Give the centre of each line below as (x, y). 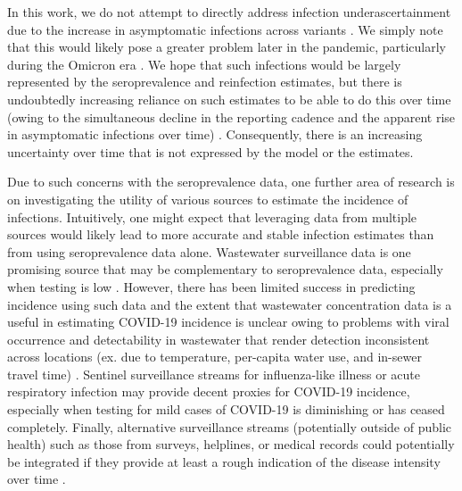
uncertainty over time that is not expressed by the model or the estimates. (210, 151)
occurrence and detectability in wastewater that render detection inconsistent (219, 339)
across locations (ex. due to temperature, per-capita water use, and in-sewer (214, 357)
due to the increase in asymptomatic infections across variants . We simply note (225, 29)
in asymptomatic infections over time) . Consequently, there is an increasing (215, 134)
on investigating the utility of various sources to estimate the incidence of (208, 199)
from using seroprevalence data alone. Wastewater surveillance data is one (209, 251)
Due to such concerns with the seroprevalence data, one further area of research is (231, 182)
